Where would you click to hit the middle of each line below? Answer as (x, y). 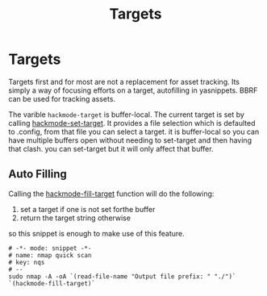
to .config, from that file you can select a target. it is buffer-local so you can (134, 131)
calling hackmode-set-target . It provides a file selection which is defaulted (132, 123)
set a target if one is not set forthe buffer (88, 209)
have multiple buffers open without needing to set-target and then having (130, 140)
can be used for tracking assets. (62, 98)
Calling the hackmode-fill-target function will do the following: (111, 194)
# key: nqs (27, 262)
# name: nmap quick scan (50, 255)
